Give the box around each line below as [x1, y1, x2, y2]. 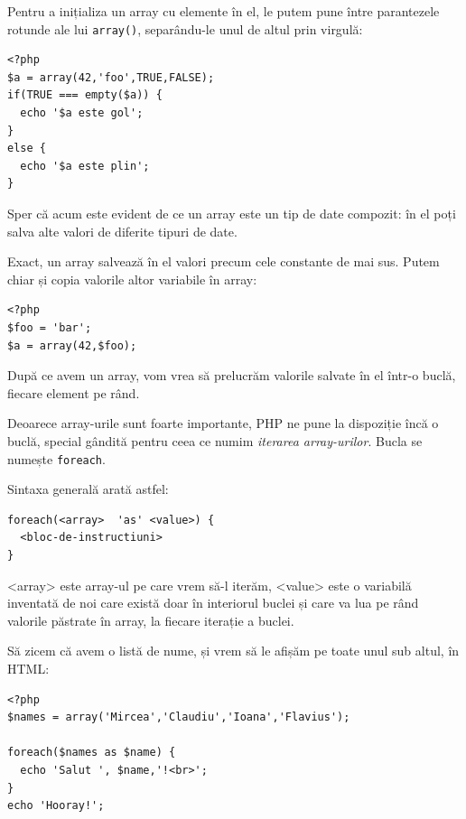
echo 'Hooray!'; [7, 799, 105, 813]
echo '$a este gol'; [20, 107, 144, 120]
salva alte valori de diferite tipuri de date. [7, 221, 238, 240]
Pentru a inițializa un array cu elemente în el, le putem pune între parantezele [7, 2, 440, 20]
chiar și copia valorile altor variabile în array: [7, 269, 257, 288]
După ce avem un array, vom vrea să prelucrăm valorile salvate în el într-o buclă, [7, 366, 456, 385]
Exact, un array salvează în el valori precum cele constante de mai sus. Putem [7, 252, 440, 271]
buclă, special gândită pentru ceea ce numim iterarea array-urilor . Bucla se [7, 431, 423, 450]
